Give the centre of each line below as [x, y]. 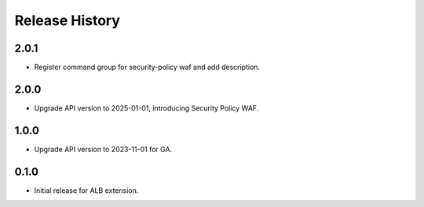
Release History [68, 20]
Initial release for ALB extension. [86, 190]
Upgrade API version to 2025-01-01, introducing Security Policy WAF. [146, 108]
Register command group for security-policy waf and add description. [147, 67]
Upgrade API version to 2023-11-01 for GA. [103, 149]
